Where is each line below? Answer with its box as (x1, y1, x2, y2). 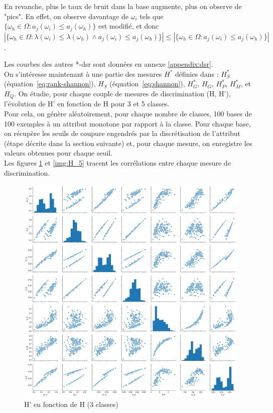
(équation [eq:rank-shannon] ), (4, 78, 96, 89)
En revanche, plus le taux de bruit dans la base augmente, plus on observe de (4, 1, 242, 11)
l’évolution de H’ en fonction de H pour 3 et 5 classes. (4, 98, 170, 109)
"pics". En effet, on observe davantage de (4, 11, 129, 21)
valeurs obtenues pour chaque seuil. (4, 148, 113, 158)
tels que (140, 11, 164, 21)
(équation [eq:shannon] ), (109, 78, 185, 89)
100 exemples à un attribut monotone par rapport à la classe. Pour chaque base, (4, 118, 251, 128)
